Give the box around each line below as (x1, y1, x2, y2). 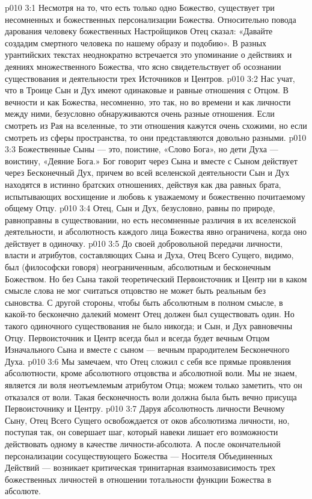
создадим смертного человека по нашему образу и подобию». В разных (5, 36, 267, 49)
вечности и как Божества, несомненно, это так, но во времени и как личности (5, 95, 291, 108)
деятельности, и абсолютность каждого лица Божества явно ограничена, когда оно (5, 225, 307, 238)
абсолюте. (5, 485, 41, 497)
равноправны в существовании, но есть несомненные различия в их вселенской (5, 213, 296, 226)
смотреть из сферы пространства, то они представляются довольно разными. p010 (5, 131, 307, 143)
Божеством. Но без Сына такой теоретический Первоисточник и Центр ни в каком (5, 272, 307, 285)
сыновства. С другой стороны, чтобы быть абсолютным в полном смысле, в (5, 296, 283, 308)
